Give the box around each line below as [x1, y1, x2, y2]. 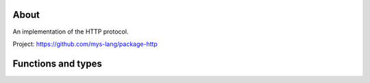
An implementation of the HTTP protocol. [12, 27, 129, 36]
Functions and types [12, 58, 102, 69]
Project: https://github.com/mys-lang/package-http [12, 40, 158, 48]
